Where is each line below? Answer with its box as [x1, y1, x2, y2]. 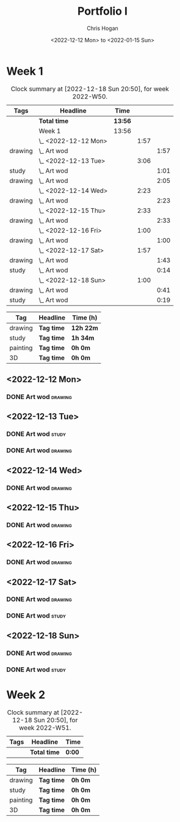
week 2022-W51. [19, 723, 71, 732]
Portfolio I [77, 4, 128, 18]
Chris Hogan [86, 24, 119, 32]
